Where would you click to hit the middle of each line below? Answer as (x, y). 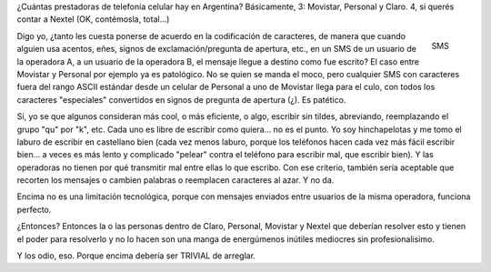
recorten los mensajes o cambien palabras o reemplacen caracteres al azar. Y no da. (175, 180)
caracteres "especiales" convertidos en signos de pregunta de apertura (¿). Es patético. (181, 99)
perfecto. (34, 209)
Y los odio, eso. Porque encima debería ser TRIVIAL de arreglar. (136, 256)
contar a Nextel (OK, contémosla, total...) (93, 19)
